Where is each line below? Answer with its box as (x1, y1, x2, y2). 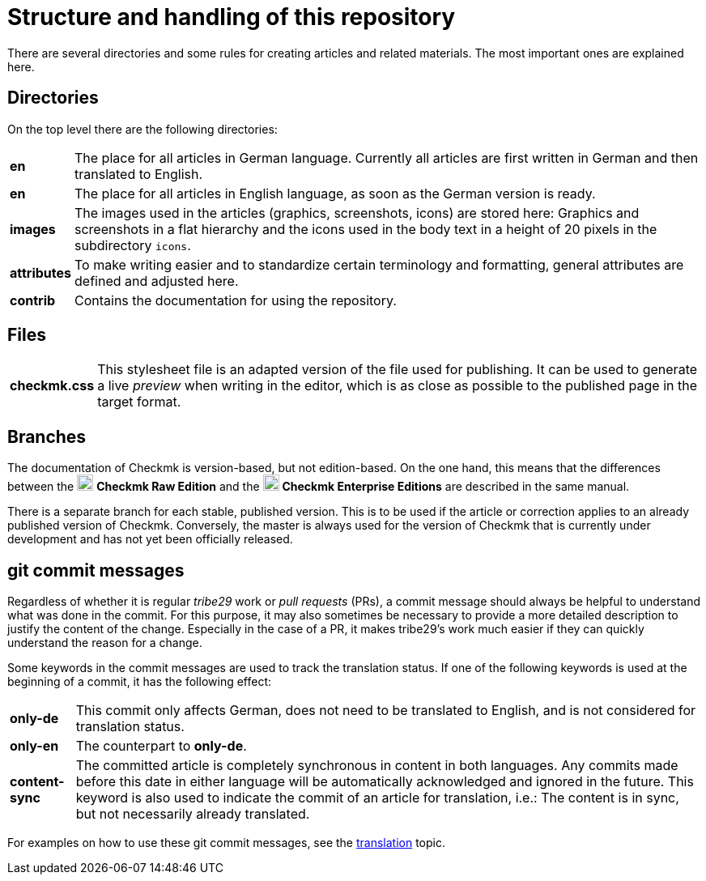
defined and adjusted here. (74, 272, 239, 289)
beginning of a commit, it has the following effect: (7, 675, 272, 689)
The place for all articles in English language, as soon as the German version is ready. (74, 185, 596, 202)
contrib (10, 292, 56, 309)
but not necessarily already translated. (75, 806, 310, 823)
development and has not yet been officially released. (7, 532, 293, 547)
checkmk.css (10, 377, 95, 394)
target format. (97, 394, 181, 411)
